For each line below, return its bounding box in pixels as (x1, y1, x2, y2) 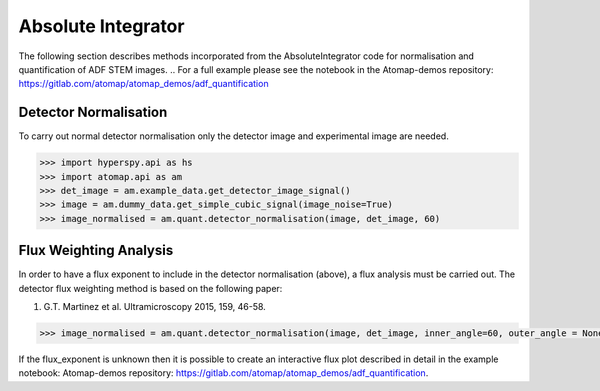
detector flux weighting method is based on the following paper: (18, 282, 283, 294)
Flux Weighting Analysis (18, 242, 174, 259)
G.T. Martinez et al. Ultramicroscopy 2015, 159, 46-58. (43, 301, 267, 313)
